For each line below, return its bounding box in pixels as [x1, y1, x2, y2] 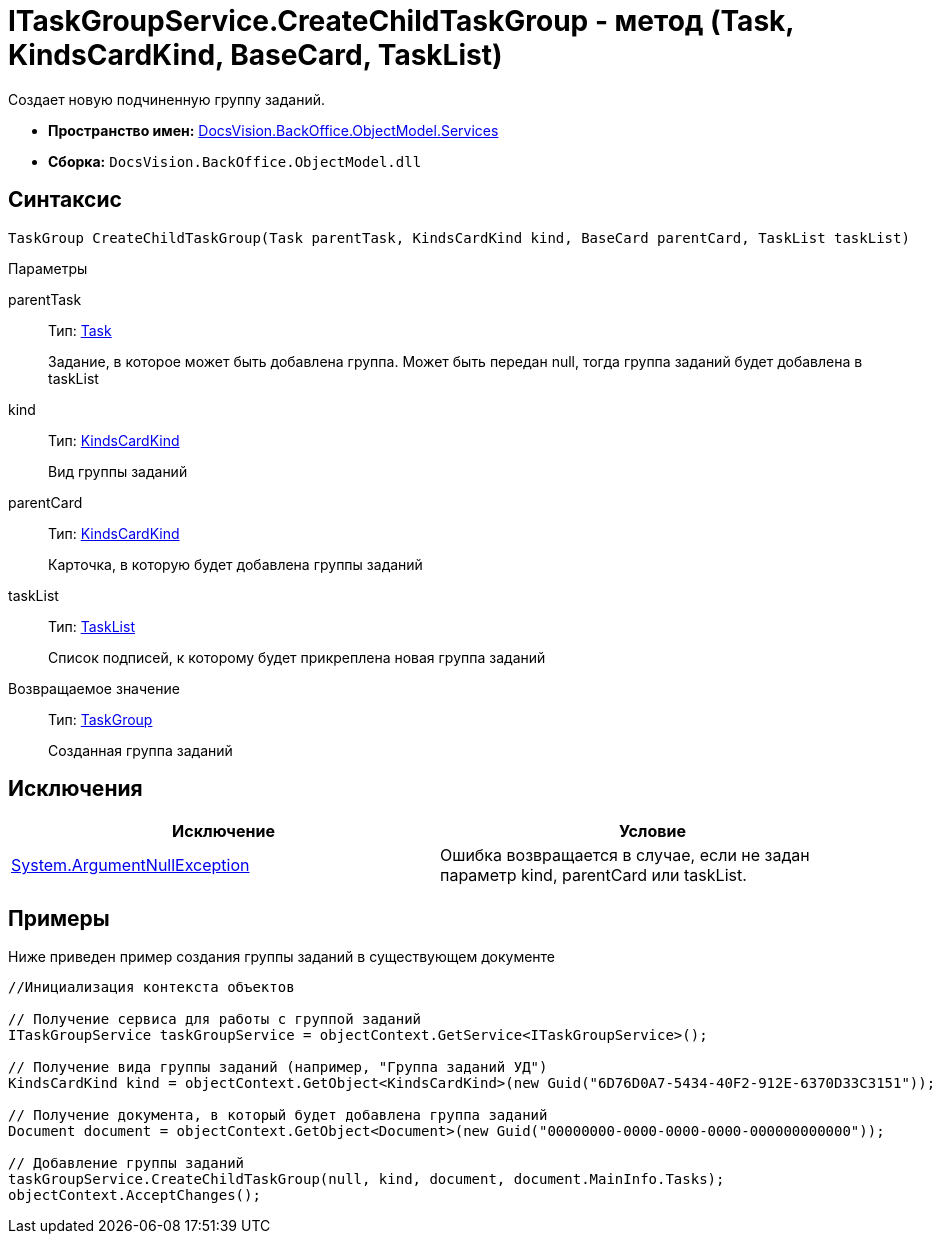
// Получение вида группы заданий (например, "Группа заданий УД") [8, 1059, 548, 1076]
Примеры [8, 905, 110, 931]
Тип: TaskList [48, 617, 135, 635]
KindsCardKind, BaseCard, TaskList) [8, 38, 503, 72]
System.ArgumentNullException [11, 855, 250, 876]
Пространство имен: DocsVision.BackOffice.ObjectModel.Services [48, 121, 499, 139]
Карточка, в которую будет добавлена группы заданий [48, 555, 423, 573]
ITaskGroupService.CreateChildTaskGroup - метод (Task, [8, 4, 794, 38]
